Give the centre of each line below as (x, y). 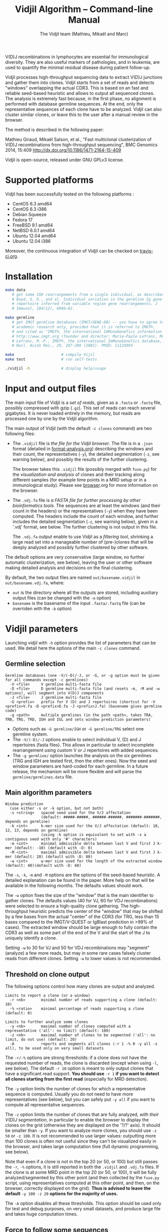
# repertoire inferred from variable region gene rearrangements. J (84, 304)
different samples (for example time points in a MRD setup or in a (79, 480)
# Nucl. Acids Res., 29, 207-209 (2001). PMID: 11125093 (72, 346)
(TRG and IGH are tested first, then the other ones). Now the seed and (84, 761)
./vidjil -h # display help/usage (56, 369)
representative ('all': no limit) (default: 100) (58, 1031)
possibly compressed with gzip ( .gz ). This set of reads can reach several (80, 407)
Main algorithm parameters (48, 793)
